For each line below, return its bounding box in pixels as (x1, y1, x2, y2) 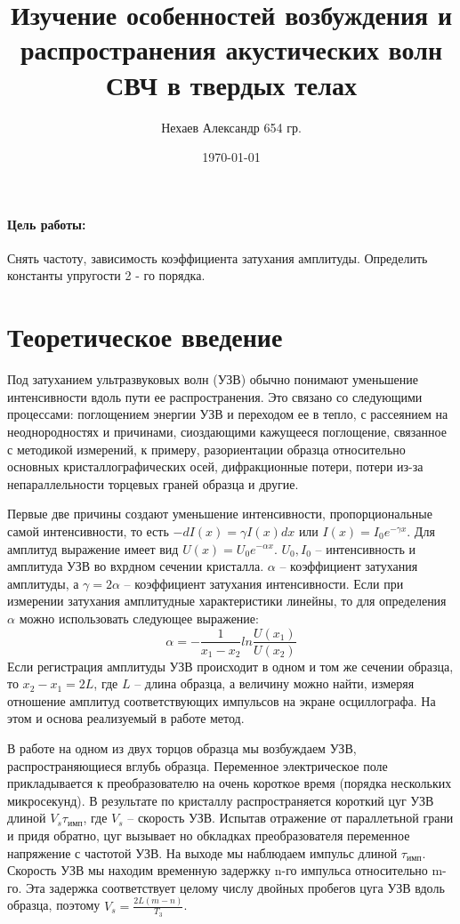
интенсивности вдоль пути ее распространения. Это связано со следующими (7, 387, 423, 406)
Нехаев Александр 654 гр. (161, 117, 302, 136)
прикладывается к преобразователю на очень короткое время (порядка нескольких (7, 774, 452, 792)
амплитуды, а (7, 574, 79, 592)
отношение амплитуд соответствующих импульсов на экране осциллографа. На (7, 691, 436, 710)
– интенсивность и (315, 539, 416, 558)
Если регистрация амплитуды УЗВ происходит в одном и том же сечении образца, (7, 656, 454, 675)
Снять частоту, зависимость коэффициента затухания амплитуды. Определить (7, 248, 428, 267)
